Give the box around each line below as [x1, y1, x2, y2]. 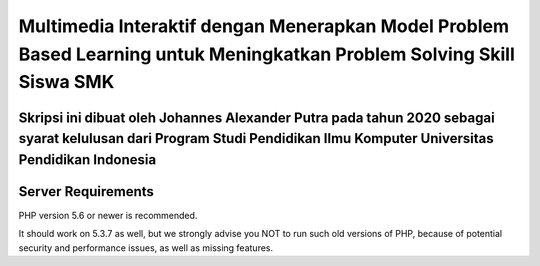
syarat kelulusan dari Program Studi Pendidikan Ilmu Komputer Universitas [18, 130, 494, 147]
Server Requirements [18, 183, 155, 200]
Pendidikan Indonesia [18, 151, 157, 168]
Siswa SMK [18, 71, 115, 94]
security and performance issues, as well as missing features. [18, 241, 274, 254]
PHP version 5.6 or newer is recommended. [18, 209, 198, 221]
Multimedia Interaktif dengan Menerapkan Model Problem [18, 15, 510, 37]
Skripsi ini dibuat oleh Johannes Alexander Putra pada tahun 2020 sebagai [18, 109, 495, 126]
